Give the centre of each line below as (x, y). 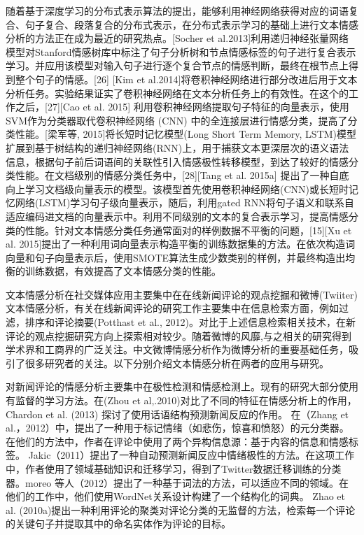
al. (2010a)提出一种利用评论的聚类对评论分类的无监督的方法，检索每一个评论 (181, 509)
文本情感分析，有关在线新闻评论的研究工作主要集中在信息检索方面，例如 (172, 308)
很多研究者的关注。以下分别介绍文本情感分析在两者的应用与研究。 (177, 363)
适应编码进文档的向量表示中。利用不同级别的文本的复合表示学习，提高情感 (177, 216)
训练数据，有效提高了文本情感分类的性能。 (123, 271)
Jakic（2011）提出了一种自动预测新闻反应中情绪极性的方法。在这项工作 (191, 455)
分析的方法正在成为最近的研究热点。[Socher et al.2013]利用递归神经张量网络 (177, 38)
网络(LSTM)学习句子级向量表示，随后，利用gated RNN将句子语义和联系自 (184, 202)
